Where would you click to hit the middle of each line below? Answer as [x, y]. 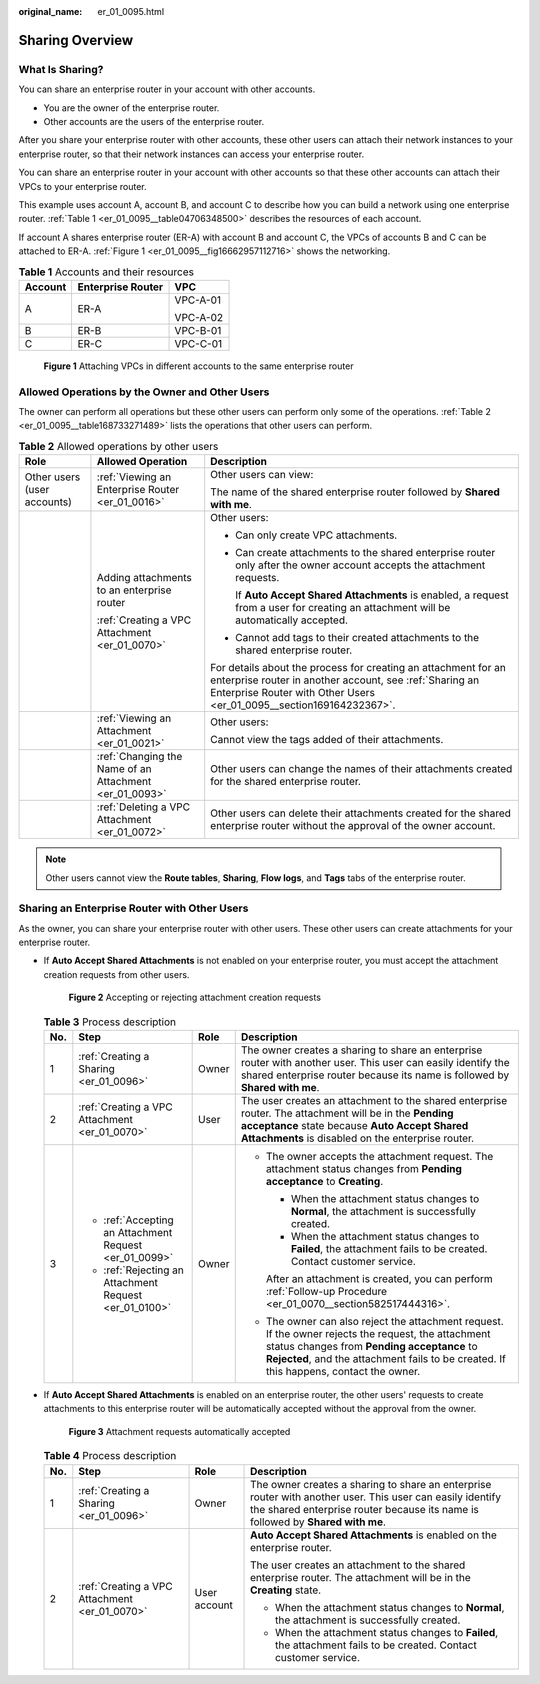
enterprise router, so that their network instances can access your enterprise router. [191, 154]
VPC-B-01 [198, 330]
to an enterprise [134, 590]
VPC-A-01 [198, 300]
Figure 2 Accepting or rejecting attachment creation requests [195, 997]
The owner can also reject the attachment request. [384, 1321]
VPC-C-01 [198, 343]
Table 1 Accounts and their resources [106, 272]
